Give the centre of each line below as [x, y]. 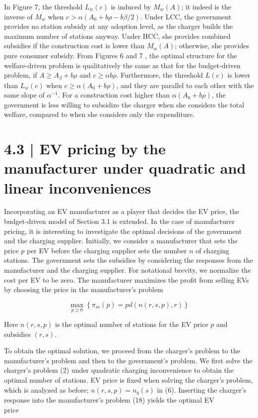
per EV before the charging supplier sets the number [107, 250]
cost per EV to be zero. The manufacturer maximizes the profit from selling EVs [127, 279]
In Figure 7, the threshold [43, 6]
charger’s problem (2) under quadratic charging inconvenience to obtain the [119, 370]
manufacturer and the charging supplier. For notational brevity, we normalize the [128, 270]
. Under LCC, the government [186, 16]
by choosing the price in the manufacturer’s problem [84, 289]
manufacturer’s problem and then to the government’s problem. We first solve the [128, 360]
